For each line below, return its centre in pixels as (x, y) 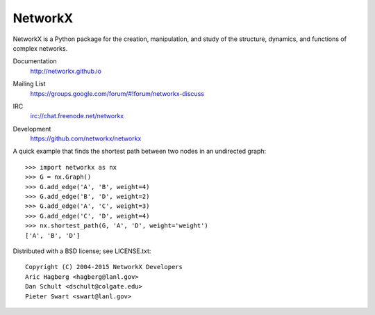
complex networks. (40, 48)
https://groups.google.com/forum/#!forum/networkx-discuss (117, 93)
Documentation (35, 61)
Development (32, 129)
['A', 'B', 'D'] (53, 235)
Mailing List (29, 84)
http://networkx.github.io (66, 71)
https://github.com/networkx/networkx (86, 138)
